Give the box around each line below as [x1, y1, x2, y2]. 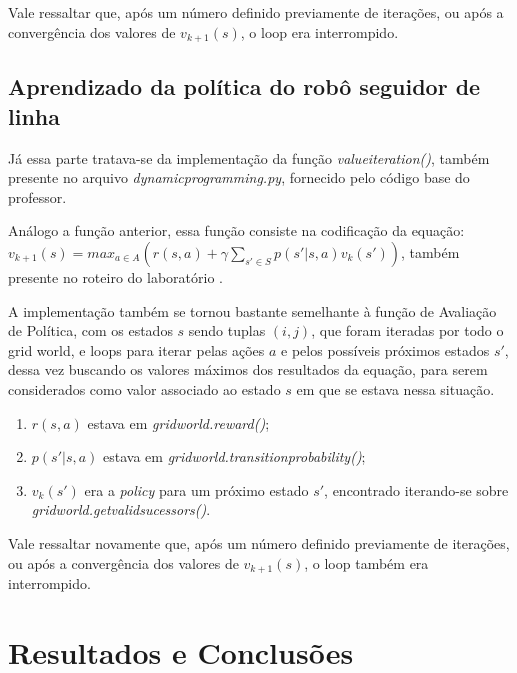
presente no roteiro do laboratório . [8, 267, 223, 288]
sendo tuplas [188, 320, 266, 341]
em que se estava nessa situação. [296, 378, 495, 399]
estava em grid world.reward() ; [87, 412, 270, 433]
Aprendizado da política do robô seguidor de [8, 71, 481, 102]
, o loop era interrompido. [240, 21, 399, 42]
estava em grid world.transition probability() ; [103, 446, 366, 467]
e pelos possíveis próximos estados [281, 339, 490, 360]
